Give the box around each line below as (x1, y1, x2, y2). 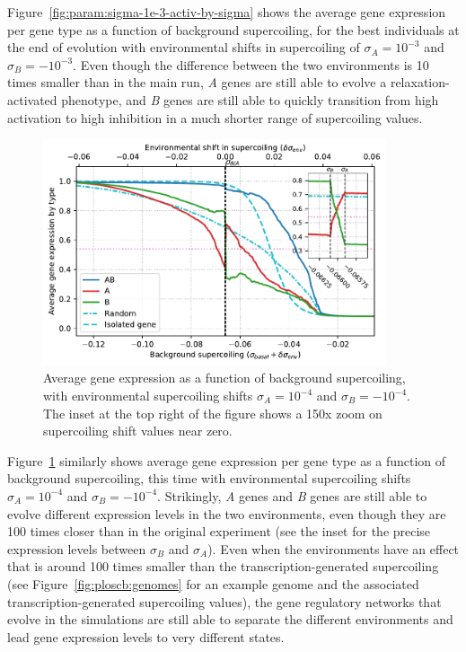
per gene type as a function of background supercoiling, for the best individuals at (7, 20, 460, 39)
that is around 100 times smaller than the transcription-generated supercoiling (7, 557, 439, 576)
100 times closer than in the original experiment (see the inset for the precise (7, 522, 431, 541)
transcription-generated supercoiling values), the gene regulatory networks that (7, 592, 442, 611)
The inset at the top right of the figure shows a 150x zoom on (43, 403, 382, 422)
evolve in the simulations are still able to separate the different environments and (7, 610, 453, 629)
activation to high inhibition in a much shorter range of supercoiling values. (7, 108, 423, 127)
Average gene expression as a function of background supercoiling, (43, 368, 406, 387)
